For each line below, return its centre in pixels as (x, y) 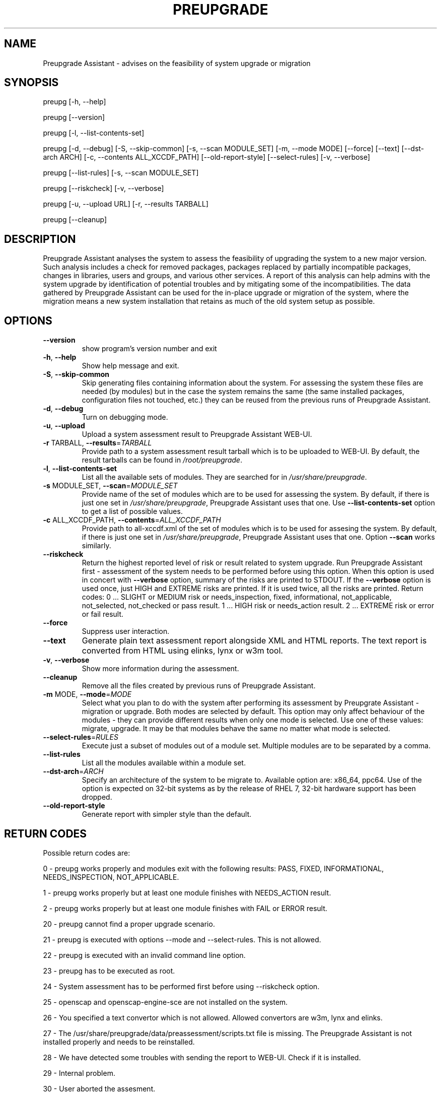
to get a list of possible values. (132, 511)
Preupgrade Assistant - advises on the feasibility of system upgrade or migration (177, 63)
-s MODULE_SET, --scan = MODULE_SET (110, 486)
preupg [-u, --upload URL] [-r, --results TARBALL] (126, 204)
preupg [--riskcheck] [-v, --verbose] (103, 188)
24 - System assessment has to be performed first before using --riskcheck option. (181, 986)
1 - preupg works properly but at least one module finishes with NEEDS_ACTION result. (187, 892)
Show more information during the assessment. (160, 669)
